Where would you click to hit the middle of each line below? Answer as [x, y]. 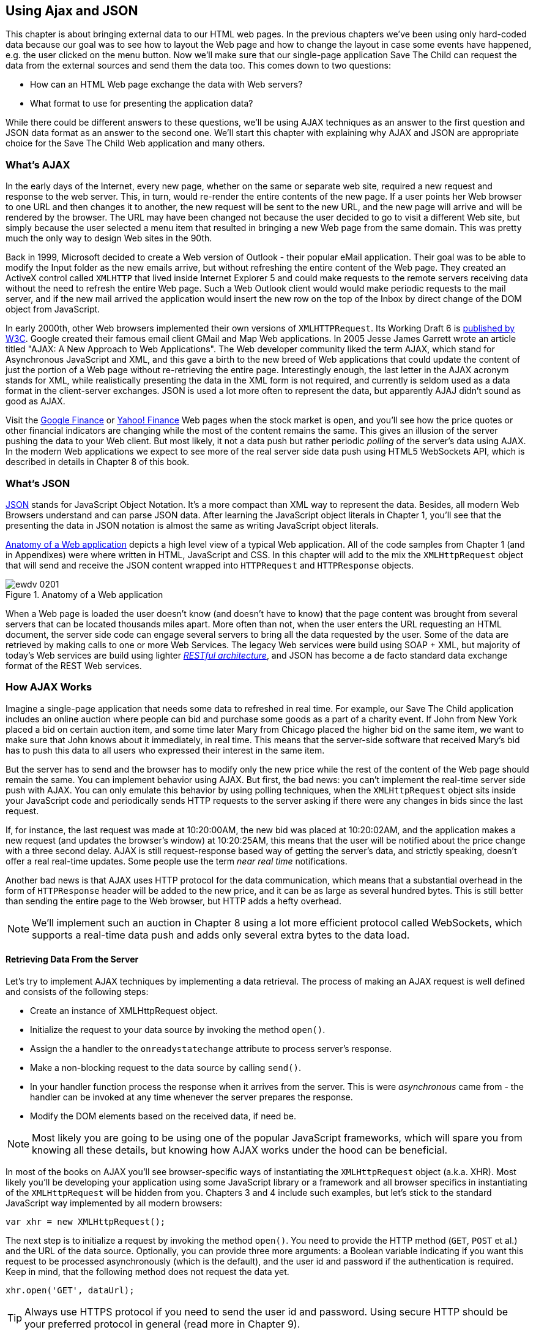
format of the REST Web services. [74, 665]
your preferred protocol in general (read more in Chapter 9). [162, 1324]
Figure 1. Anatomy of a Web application [84, 594]
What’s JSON [38, 483]
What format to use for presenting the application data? [142, 104]
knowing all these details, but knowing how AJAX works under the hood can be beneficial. [240, 1150]
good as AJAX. [35, 401]
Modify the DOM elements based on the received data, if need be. [163, 1116]
